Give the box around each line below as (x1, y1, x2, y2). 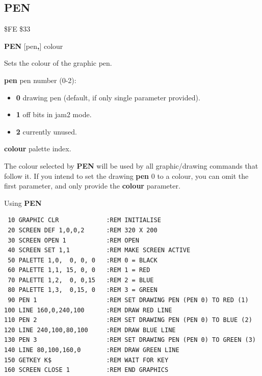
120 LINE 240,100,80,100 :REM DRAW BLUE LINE (4, 326, 176, 334)
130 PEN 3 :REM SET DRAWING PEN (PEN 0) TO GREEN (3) (4, 336, 256, 344)
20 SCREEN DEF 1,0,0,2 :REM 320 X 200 (8, 226, 158, 234)
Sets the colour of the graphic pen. (4, 58, 112, 68)
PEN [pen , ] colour (4, 40, 63, 51)
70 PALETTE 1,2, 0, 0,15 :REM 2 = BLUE (8, 276, 154, 284)
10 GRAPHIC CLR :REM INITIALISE (8, 217, 161, 224)
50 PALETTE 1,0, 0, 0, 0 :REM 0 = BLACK (8, 256, 158, 264)
